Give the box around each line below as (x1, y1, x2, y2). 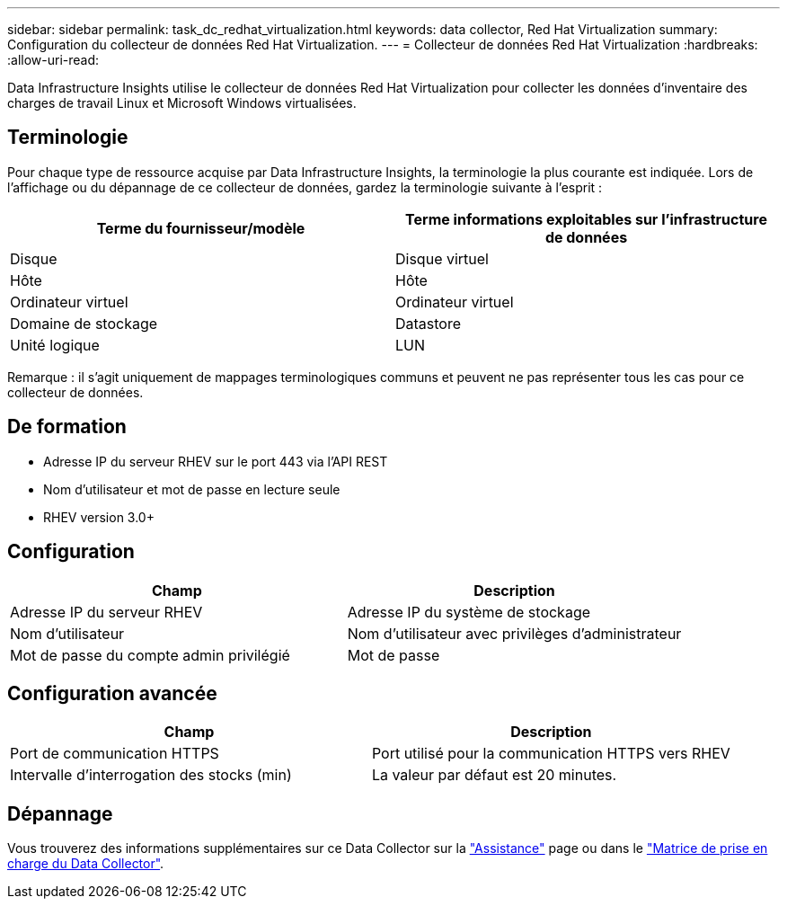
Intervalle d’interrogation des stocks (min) (10, 766, 292, 785)
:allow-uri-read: (7, 52, 100, 67)
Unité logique (10, 335, 100, 354)
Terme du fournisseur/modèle (96, 218, 305, 237)
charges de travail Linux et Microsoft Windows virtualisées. (7, 95, 357, 111)
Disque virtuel (395, 249, 489, 268)
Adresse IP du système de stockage (347, 602, 591, 621)
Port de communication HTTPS (10, 744, 219, 763)
